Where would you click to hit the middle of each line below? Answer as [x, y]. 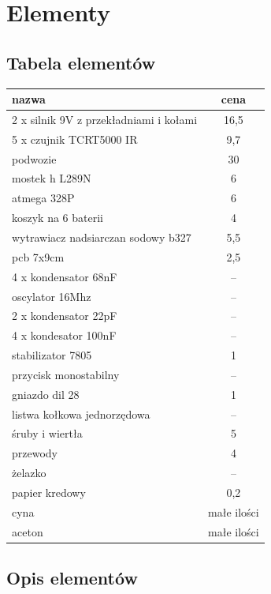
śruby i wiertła [47, 433]
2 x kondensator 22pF [65, 316]
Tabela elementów [81, 62]
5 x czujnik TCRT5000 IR [75, 139]
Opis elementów [72, 578]
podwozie [34, 158]
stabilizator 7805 [52, 355]
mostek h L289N [52, 178]
